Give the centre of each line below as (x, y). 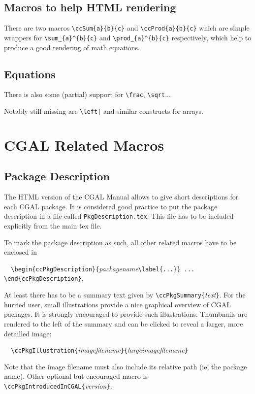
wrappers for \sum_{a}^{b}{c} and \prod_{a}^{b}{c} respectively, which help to (128, 37)
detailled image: (28, 333)
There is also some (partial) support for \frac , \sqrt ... (87, 94)
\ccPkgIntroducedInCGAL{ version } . (58, 386)
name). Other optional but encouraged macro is (76, 376)
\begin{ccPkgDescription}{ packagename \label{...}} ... (103, 268)
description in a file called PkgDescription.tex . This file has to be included (119, 216)
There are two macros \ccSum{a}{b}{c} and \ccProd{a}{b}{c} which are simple (127, 28)
